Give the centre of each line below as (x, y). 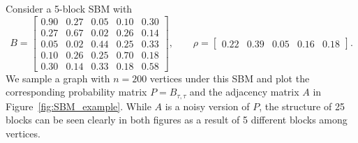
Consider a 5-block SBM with (69, 8)
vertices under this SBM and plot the (230, 78)
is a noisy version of (207, 106)
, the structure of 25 (302, 106)
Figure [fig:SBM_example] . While (79, 106)
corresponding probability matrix (76, 92)
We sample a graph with (58, 78)
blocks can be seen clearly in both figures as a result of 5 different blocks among (177, 120)
